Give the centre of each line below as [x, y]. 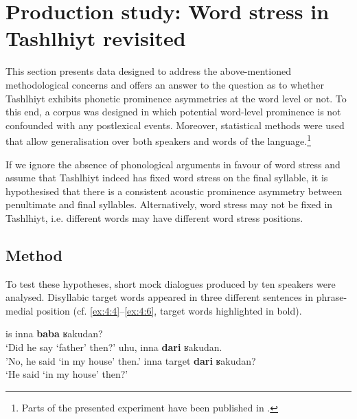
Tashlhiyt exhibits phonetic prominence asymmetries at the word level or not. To [176, 98]
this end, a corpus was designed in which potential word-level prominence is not [173, 112]
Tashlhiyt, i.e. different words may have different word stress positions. [154, 217]
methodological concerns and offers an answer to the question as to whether [165, 84]
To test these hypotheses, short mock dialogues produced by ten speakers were [171, 283]
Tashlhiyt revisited [96, 38]
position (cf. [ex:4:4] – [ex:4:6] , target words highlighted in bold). [169, 310]
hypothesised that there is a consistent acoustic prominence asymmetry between [174, 191]
